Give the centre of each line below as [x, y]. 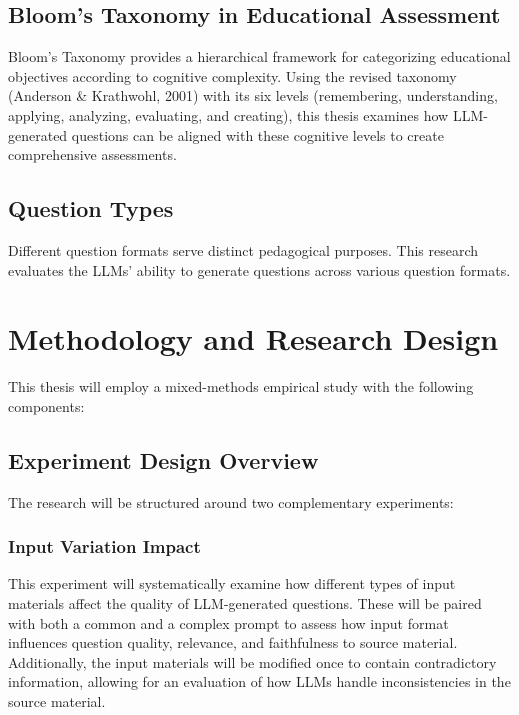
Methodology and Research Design [253, 338]
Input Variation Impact [104, 546]
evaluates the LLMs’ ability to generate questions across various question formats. [259, 269]
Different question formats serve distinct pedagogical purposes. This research [243, 249]
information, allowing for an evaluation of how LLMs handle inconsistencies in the [259, 681]
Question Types [91, 208]
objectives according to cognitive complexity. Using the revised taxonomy [232, 75]
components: [46, 405]
